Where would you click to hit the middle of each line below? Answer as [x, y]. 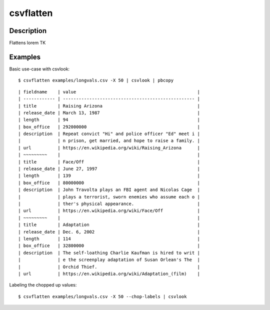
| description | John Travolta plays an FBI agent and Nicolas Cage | [109, 190]
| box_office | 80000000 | [109, 183]
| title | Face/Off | [109, 162]
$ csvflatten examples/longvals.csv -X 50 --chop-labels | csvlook [102, 296]
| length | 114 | [109, 238]
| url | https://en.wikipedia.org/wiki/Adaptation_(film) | [109, 273]
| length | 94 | [109, 120]
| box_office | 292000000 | [109, 127]
